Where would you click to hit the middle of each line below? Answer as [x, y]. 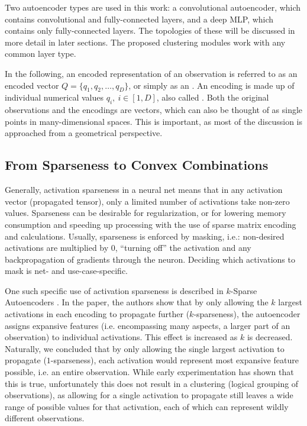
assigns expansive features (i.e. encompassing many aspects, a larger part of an [148, 325]
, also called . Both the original [213, 97]
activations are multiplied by [57, 248]
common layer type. [41, 54]
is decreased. [270, 337]
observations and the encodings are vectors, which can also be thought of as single [154, 110]
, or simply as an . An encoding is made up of [211, 85]
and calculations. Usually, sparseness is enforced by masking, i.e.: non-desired [145, 236]
